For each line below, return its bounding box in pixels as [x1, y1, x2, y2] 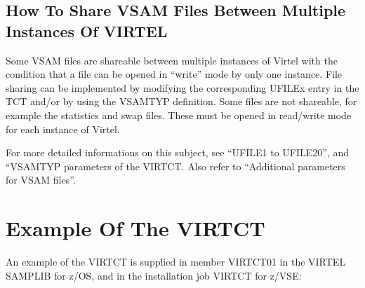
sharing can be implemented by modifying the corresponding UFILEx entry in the [6, 80, 359, 95]
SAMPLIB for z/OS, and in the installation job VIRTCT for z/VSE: [6, 268, 302, 282]
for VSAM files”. [6, 172, 76, 187]
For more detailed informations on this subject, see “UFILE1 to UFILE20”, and [6, 145, 350, 160]
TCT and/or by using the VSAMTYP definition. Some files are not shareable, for [6, 94, 357, 109]
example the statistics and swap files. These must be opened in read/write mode [6, 107, 352, 122]
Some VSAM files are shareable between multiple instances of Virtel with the [6, 53, 338, 67]
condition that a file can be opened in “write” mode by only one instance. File [6, 67, 343, 81]
